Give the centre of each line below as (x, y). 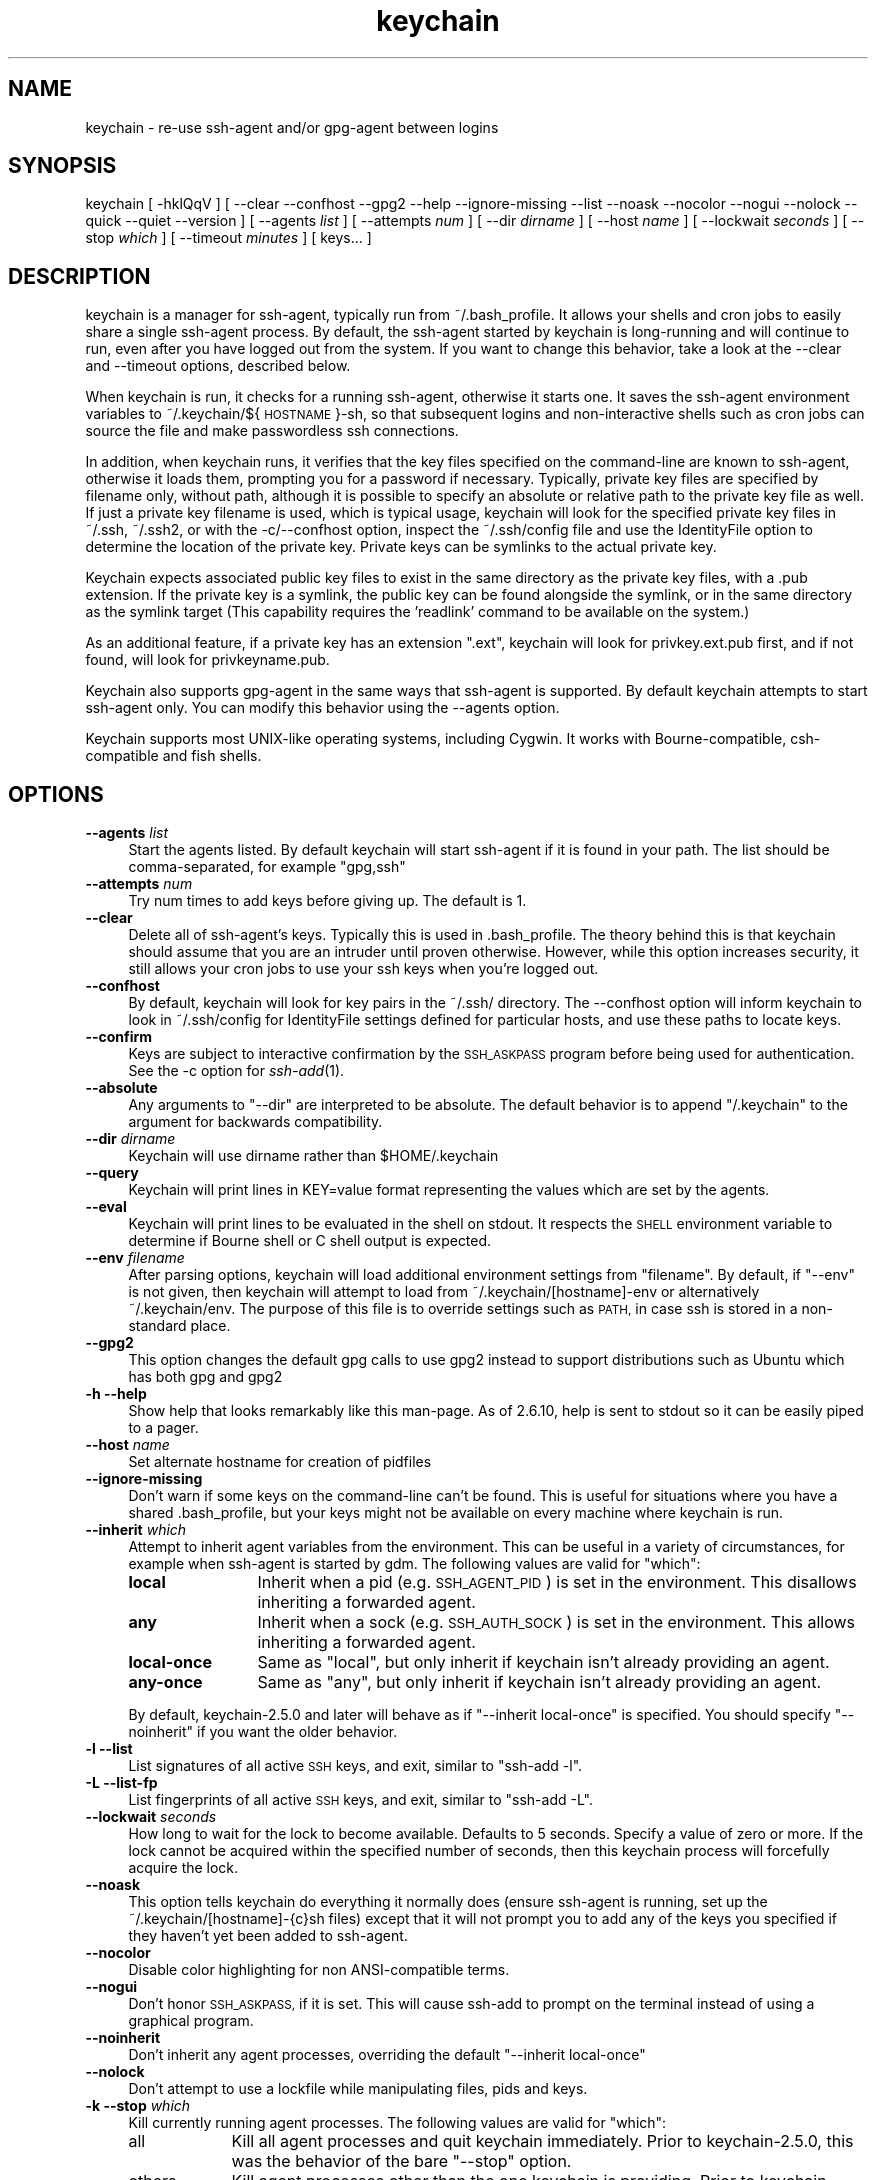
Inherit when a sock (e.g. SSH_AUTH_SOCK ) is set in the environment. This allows (556, 1622)
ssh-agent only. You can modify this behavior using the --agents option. (322, 708)
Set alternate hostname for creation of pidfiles (280, 1462)
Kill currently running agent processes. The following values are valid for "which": (397, 2123)
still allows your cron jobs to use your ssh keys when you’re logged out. (363, 969)
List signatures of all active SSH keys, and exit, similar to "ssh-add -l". (355, 1766)
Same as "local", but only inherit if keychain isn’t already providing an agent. (543, 1662)
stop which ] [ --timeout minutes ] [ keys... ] (228, 238)
